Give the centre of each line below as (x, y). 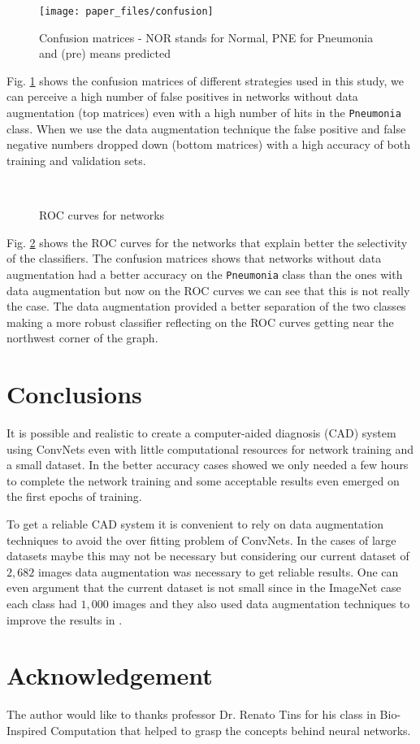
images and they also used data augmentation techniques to (261, 603)
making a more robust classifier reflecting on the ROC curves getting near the (200, 322)
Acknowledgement (110, 675)
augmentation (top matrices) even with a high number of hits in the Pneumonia (204, 113)
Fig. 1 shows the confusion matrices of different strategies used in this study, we (206, 80)
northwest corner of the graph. (82, 338)
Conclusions (74, 394)
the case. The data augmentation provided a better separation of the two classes (206, 306)
